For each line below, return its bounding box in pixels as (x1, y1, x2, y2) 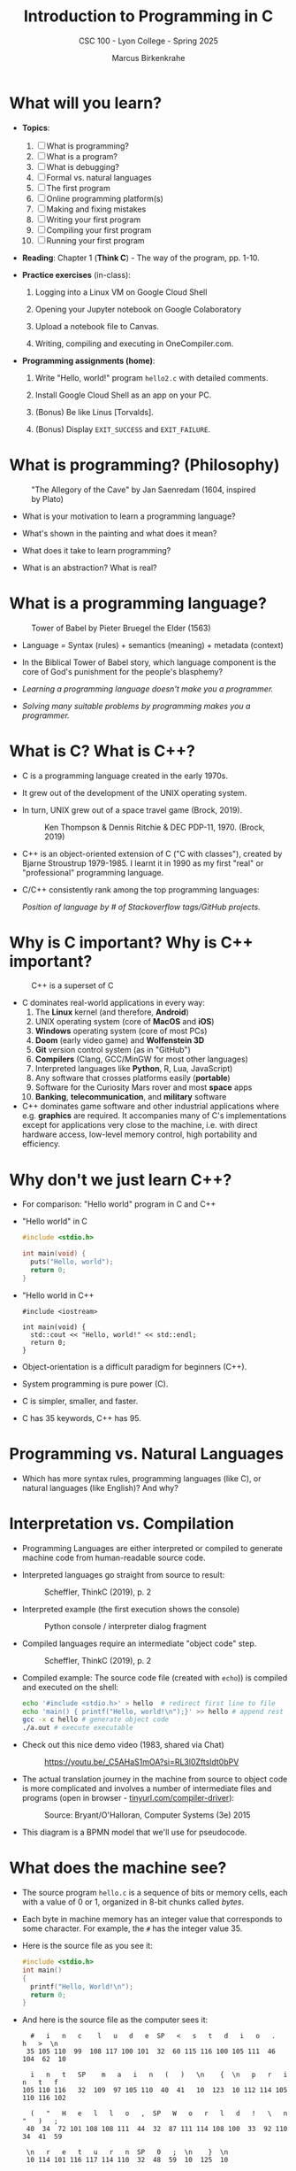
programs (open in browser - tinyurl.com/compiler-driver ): (21, 1793, 235, 1804)
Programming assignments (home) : (21, 355, 156, 366)
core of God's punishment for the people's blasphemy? (21, 666, 224, 676)
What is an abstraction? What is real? (21, 562, 157, 573)
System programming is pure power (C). (21, 1379, 169, 1389)
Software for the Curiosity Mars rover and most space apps (34, 1082, 253, 1093)
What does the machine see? (9, 1858, 227, 1878)
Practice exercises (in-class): (21, 269, 131, 280)
